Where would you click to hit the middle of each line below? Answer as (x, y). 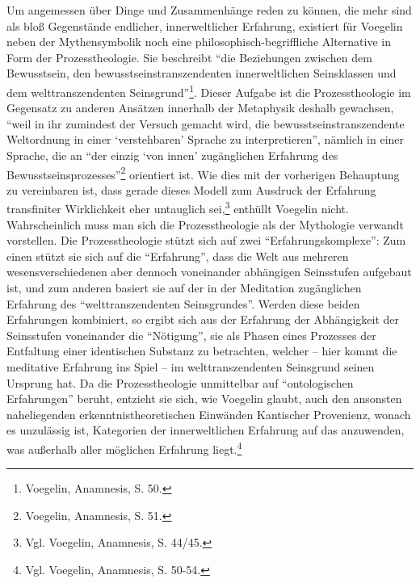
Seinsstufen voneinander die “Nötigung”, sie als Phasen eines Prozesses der (191, 335)
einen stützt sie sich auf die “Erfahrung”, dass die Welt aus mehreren (178, 256)
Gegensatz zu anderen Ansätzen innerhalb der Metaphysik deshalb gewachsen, (200, 108)
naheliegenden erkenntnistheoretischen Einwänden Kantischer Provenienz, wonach (209, 414)
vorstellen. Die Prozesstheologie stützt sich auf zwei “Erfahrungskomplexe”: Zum (206, 240)
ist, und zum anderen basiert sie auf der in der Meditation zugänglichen (184, 288)
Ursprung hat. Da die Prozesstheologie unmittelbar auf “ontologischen (180, 382)
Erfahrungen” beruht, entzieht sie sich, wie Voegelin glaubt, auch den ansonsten (204, 398)
